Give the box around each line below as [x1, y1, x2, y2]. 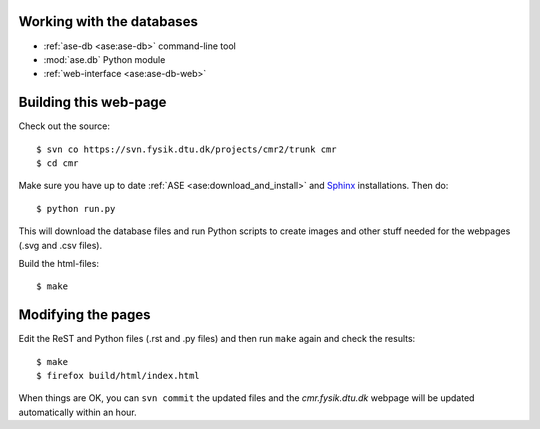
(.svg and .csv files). [18, 239, 103, 251]
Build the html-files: [18, 257, 100, 269]
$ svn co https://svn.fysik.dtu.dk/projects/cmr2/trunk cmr [36, 143, 337, 155]
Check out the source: [18, 120, 110, 132]
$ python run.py [36, 203, 116, 214]
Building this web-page [18, 94, 167, 111]
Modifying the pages [18, 306, 151, 324]
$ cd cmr [36, 157, 79, 169]
